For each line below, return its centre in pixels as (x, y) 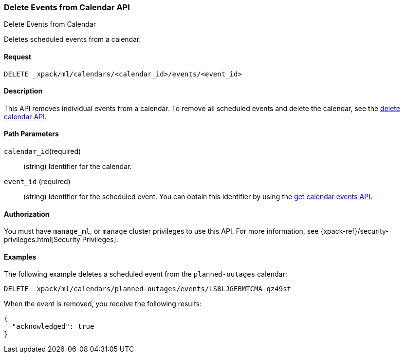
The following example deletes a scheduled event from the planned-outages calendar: (146, 274)
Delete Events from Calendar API (67, 7)
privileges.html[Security (42, 240)
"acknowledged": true (53, 327)
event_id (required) (37, 182)
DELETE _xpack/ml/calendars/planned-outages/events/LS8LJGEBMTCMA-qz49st (148, 289)
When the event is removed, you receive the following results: (103, 304)
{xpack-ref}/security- (355, 231)
